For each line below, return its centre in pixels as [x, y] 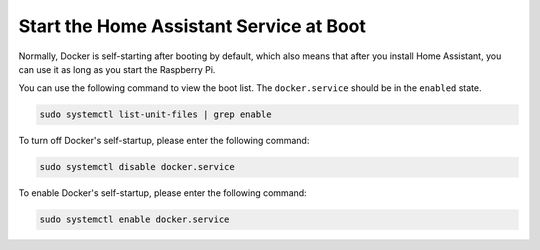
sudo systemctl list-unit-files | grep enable [155, 114]
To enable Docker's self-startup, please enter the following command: [162, 193]
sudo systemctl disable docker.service [137, 167]
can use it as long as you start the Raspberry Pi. [117, 69]
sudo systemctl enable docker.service [134, 219]
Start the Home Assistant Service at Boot [192, 26]
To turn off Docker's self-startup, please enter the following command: [164, 141]
